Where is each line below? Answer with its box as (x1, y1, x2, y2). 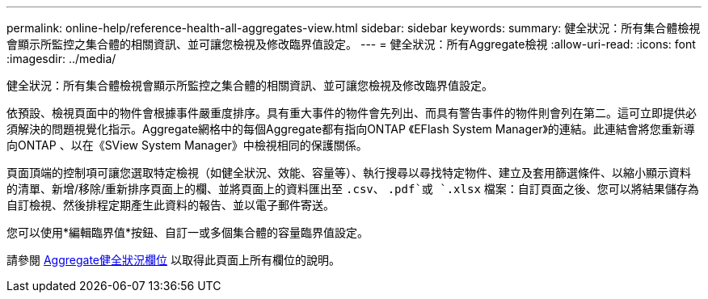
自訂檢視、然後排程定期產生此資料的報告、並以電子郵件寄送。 (6, 198, 335, 212)
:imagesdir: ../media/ (6, 52, 116, 65)
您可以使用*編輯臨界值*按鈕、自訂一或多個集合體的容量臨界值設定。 (6, 225, 369, 239)
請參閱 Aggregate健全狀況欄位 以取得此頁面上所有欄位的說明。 (6, 253, 340, 267)
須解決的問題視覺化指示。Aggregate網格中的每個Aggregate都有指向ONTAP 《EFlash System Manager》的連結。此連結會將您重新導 (6, 122, 695, 136)
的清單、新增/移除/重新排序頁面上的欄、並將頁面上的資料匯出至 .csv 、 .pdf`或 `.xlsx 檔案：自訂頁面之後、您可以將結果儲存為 (6, 182, 699, 196)
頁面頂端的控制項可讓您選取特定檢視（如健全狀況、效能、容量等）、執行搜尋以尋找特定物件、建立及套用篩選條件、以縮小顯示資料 (6, 166, 691, 179)
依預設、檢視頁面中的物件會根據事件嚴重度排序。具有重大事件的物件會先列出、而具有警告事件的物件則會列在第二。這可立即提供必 (6, 106, 697, 120)
